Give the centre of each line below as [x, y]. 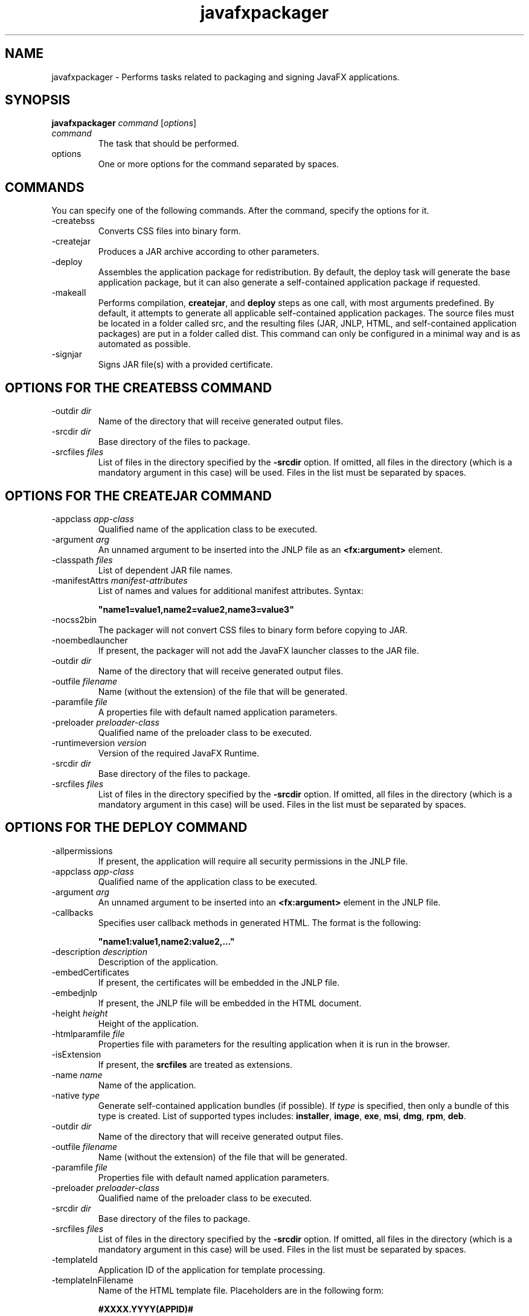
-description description [99, 951]
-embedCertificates [90, 972]
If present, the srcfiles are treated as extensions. [195, 1064]
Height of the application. [149, 1023]
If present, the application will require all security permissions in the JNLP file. [253, 861]
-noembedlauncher [90, 640]
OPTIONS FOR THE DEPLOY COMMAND [126, 828]
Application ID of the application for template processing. [212, 1270]
